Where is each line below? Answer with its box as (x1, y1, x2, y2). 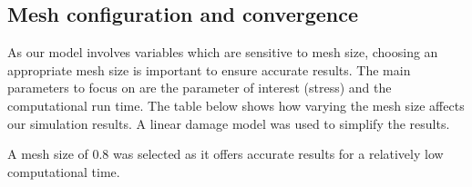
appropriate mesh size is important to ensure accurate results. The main (7, 60, 411, 79)
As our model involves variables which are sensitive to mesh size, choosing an (7, 43, 438, 62)
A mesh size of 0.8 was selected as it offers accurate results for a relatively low (7, 144, 444, 163)
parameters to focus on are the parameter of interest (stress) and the (7, 78, 392, 97)
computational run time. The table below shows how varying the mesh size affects (7, 95, 465, 114)
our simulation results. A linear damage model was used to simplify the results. (7, 113, 450, 133)
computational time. (7, 162, 120, 181)
